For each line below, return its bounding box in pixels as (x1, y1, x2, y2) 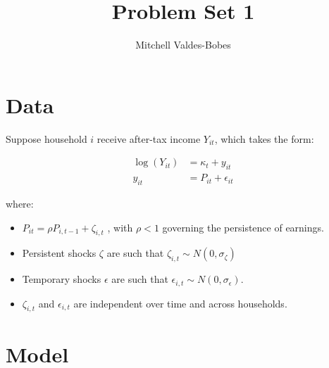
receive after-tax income (97, 131, 201, 146)
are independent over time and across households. (73, 296, 287, 310)
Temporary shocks (22, 272, 101, 286)
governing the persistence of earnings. (162, 220, 324, 234)
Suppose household (6, 131, 87, 146)
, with (107, 220, 133, 234)
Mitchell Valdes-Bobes (135, 37, 231, 52)
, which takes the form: (214, 131, 314, 146)
